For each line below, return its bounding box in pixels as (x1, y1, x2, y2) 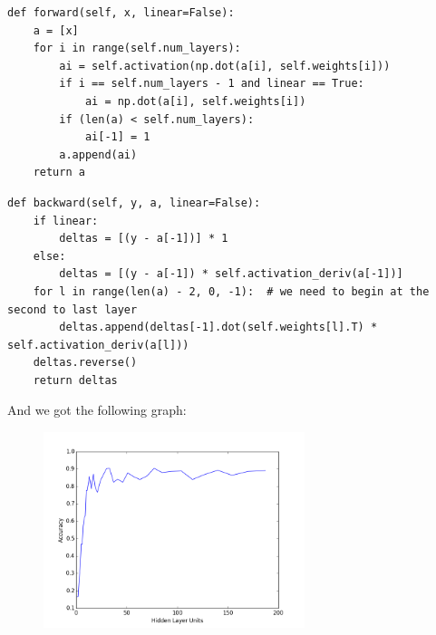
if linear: (33, 214, 99, 227)
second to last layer (7, 303, 138, 316)
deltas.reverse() (33, 356, 138, 370)
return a (33, 166, 85, 179)
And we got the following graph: (7, 400, 187, 419)
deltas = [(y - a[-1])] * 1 (59, 232, 228, 245)
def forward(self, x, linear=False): (7, 6, 235, 19)
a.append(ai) (59, 148, 138, 161)
